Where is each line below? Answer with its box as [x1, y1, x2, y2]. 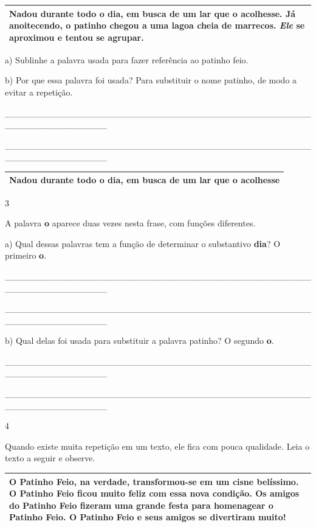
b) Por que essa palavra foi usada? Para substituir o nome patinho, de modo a [5, 74, 297, 86]
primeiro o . [5, 249, 47, 262]
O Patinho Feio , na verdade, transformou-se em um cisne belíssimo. [9, 475, 299, 487]
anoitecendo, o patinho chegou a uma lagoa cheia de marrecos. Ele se [9, 19, 305, 32]
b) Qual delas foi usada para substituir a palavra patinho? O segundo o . [5, 334, 274, 347]
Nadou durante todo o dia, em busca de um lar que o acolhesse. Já [9, 7, 296, 19]
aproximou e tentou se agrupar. [9, 30, 144, 43]
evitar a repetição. [5, 85, 73, 98]
